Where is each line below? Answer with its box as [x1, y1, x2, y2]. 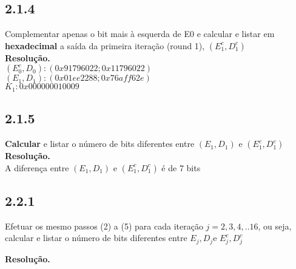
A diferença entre [5, 161, 69, 174]
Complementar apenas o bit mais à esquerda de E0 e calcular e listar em [5, 27, 275, 40]
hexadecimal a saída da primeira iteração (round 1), [5, 39, 205, 52]
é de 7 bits [161, 161, 201, 174]
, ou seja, [258, 219, 292, 232]
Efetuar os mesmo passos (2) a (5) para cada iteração [5, 219, 203, 232]
